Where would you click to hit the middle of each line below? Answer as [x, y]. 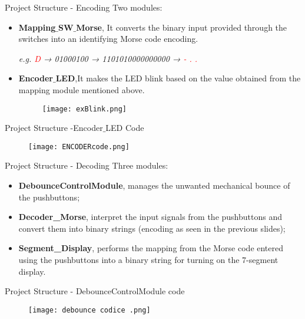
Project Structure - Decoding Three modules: [87, 165]
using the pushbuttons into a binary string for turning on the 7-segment [148, 260]
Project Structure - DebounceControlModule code [95, 291]
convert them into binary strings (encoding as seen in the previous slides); [152, 228]
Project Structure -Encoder [54, 128]
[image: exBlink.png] [84, 109]
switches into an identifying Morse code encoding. [108, 39]
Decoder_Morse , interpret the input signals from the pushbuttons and [150, 217]
